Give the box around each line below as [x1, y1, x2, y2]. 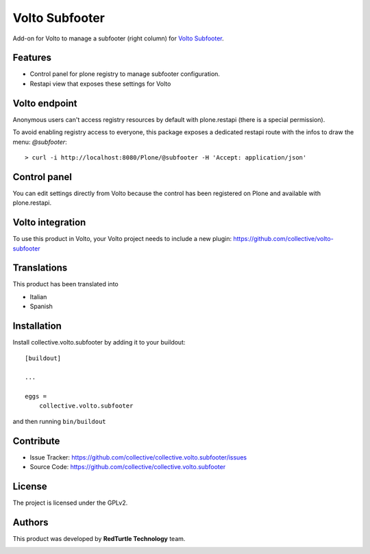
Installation [12, 320, 62, 332]
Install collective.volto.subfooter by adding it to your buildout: [12, 338, 186, 347]
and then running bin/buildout [12, 417, 106, 425]
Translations [12, 262, 68, 274]
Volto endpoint [12, 97, 78, 109]
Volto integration [12, 216, 86, 229]
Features [12, 52, 51, 64]
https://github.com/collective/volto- [233, 235, 334, 243]
